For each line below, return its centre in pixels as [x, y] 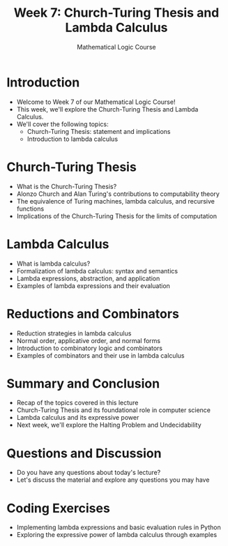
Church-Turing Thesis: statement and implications [99, 131]
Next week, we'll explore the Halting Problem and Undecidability [109, 425]
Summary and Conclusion [83, 383]
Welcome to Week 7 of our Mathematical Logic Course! [96, 102]
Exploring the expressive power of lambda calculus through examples [117, 535]
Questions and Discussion [84, 453]
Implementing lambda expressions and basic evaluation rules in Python [119, 527]
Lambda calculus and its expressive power [78, 418]
